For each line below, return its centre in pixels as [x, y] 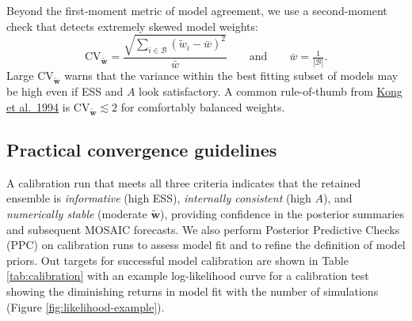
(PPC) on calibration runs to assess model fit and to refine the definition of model [206, 245]
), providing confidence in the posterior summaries [282, 213]
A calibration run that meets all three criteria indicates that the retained [184, 182]
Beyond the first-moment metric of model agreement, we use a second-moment [197, 10]
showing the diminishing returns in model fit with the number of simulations [193, 291]
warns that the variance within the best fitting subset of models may [231, 76]
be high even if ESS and [65, 91]
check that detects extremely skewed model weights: [132, 26]
